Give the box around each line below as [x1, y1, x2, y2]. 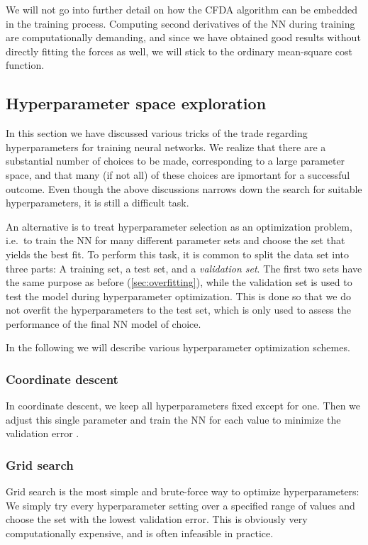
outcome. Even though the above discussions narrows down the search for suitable [6, 181, 362, 196]
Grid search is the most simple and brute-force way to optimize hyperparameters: [6, 484, 359, 499]
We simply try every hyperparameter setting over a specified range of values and [6, 497, 355, 512]
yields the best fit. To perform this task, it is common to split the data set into [6, 246, 349, 261]
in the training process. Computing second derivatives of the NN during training [6, 16, 355, 31]
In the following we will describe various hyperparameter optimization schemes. [6, 340, 350, 355]
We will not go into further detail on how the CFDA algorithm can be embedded [6, 2, 357, 16]
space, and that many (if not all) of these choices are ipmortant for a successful [6, 167, 350, 182]
